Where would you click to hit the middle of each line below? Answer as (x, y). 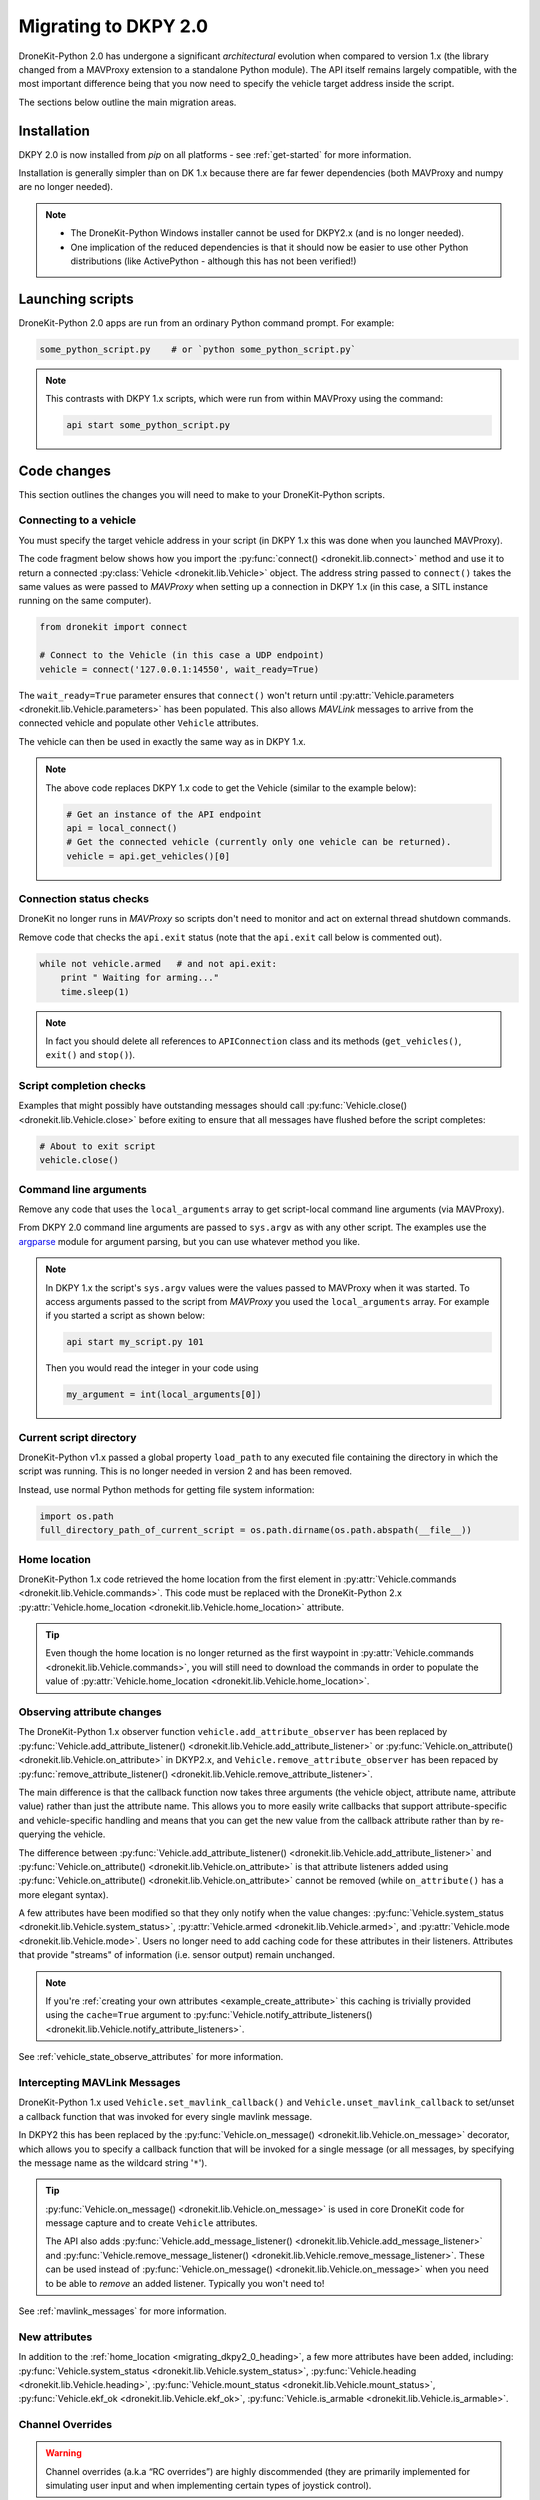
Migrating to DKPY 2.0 (113, 26)
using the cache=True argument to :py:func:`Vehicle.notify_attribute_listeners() (209, 2015)
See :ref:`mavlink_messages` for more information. (122, 2311)
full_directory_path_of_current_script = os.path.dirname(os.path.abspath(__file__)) (255, 1530)
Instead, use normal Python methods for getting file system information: (166, 1489)
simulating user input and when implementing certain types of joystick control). (208, 2486)
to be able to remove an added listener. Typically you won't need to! (185, 2283)
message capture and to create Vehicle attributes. (152, 2223)
